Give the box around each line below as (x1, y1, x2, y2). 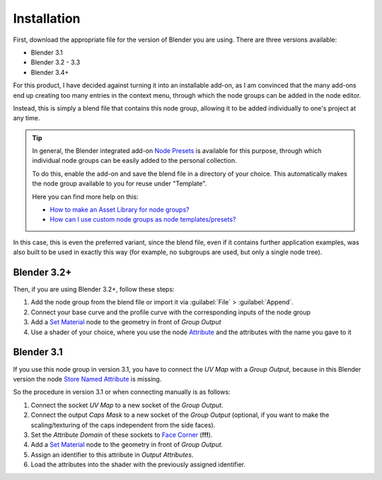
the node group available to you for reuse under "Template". (32, 179, 207, 188)
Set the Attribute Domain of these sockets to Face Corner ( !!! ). (30, 430, 213, 439)
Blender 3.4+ (30, 68, 69, 76)
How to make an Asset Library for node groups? (50, 205, 190, 214)
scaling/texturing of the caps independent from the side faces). (30, 421, 216, 429)
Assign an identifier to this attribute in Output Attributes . (30, 450, 194, 459)
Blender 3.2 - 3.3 (30, 58, 81, 67)
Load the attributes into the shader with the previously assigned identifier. (30, 460, 246, 469)
